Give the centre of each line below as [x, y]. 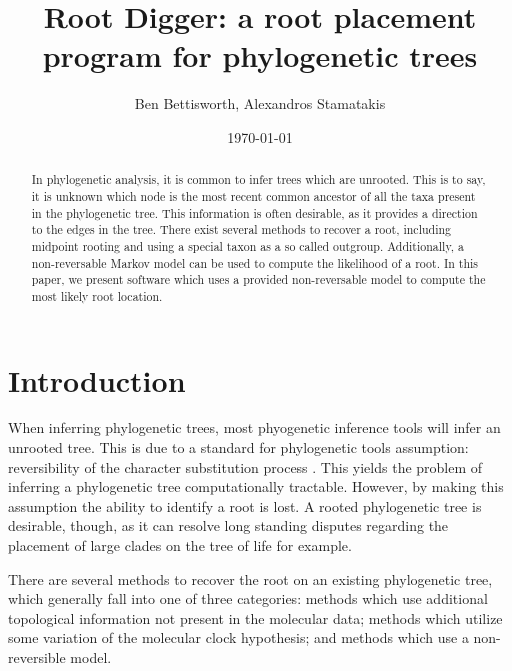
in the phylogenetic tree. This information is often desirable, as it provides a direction [254, 212]
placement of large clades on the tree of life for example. [180, 545]
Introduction [97, 379]
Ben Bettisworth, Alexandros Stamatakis [260, 103]
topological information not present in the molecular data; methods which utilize [255, 617]
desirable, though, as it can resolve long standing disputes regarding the [228, 525]
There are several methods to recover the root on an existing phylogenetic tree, [250, 578]
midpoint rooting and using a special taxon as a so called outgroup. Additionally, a [247, 245]
